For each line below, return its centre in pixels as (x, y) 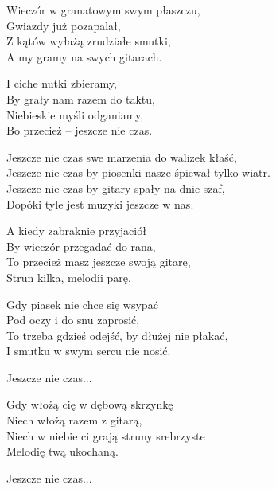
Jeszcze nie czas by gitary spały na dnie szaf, (116, 188)
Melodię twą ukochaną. (62, 451)
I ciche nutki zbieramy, (62, 83)
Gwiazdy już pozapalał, (64, 25)
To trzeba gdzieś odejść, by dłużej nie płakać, (117, 335)
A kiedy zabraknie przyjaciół (76, 231)
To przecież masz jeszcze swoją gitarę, (99, 262)
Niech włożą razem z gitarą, (74, 420)
